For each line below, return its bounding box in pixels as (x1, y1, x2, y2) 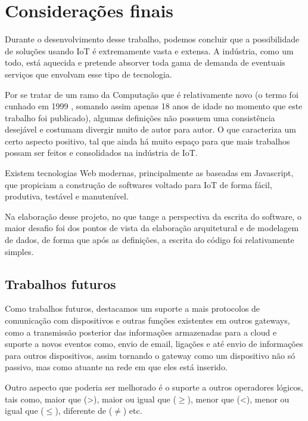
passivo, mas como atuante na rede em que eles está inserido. (5, 361, 228, 373)
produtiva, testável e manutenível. (5, 190, 129, 202)
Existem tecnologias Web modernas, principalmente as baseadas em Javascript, (5, 167, 294, 179)
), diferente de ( (55, 404, 113, 417)
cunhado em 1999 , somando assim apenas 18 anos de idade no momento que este (5, 100, 303, 112)
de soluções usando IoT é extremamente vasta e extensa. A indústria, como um (5, 44, 294, 57)
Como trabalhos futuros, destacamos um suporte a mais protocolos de (5, 302, 260, 315)
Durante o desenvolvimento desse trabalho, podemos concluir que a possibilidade (5, 33, 300, 45)
